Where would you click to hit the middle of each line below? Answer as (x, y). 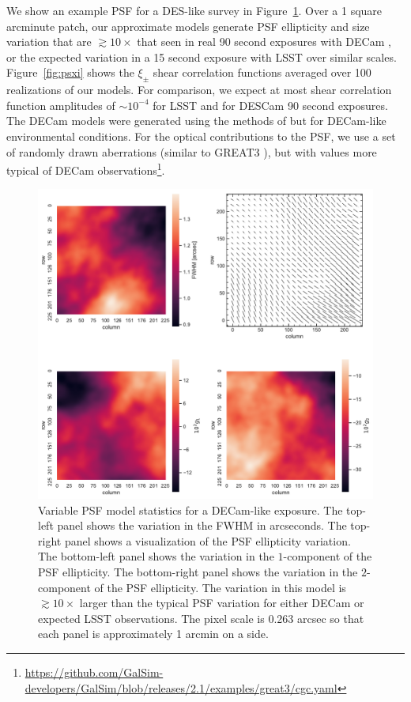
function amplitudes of (61, 105)
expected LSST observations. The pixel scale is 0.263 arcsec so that (201, 618)
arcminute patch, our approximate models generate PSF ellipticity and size (188, 26)
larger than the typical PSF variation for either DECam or (222, 603)
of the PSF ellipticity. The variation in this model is (220, 587)
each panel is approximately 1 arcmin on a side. (153, 634)
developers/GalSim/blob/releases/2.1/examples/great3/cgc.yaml (181, 687)
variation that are (49, 42)
